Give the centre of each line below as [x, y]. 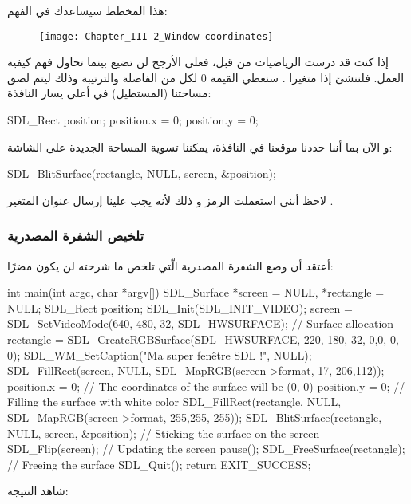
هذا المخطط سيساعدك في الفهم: [87, 10]
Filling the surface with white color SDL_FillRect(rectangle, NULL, [174, 402]
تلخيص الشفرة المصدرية [76, 236]
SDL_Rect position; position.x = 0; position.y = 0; [133, 120]
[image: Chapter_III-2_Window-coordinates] [156, 36]
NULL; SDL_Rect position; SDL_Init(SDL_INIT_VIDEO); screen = [180, 307]
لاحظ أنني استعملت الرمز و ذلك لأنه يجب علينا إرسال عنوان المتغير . [170, 200]
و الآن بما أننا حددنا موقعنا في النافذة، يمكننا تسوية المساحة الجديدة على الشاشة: [200, 146]
